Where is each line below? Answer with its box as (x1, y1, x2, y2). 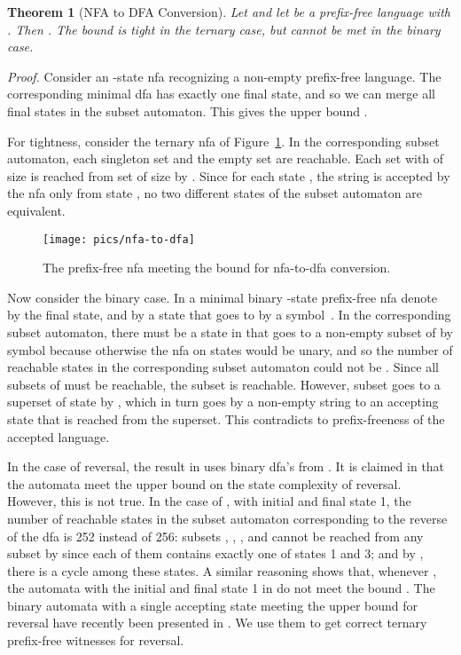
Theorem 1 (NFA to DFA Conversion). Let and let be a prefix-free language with (7, 3, 450, 20)
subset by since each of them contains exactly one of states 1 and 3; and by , (7, 544, 424, 563)
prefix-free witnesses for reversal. (7, 631, 184, 650)
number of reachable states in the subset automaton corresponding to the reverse (7, 509, 448, 527)
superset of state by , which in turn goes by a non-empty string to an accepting (7, 392, 439, 411)
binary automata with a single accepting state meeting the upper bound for (7, 596, 418, 614)
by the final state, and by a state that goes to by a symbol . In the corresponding (7, 305, 451, 324)
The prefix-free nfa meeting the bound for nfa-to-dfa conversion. (43, 258, 391, 277)
